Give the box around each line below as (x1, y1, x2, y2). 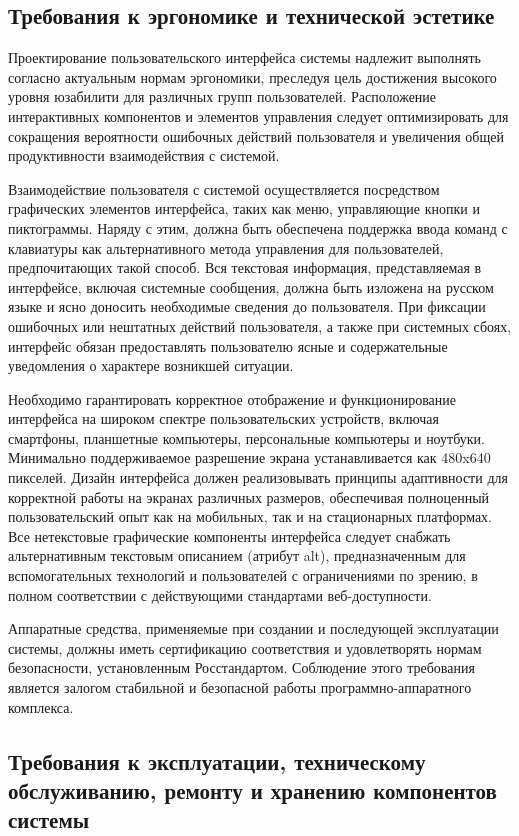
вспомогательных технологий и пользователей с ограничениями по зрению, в (8, 565, 478, 586)
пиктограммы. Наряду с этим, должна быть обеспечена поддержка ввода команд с (8, 217, 508, 238)
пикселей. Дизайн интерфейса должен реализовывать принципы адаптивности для (8, 467, 508, 488)
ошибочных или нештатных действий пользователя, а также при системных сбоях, (8, 315, 512, 336)
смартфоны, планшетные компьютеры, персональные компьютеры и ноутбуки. (8, 427, 485, 448)
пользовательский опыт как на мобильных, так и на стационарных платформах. (8, 506, 493, 527)
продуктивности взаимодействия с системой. (8, 145, 280, 166)
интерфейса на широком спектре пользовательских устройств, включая (8, 408, 439, 429)
